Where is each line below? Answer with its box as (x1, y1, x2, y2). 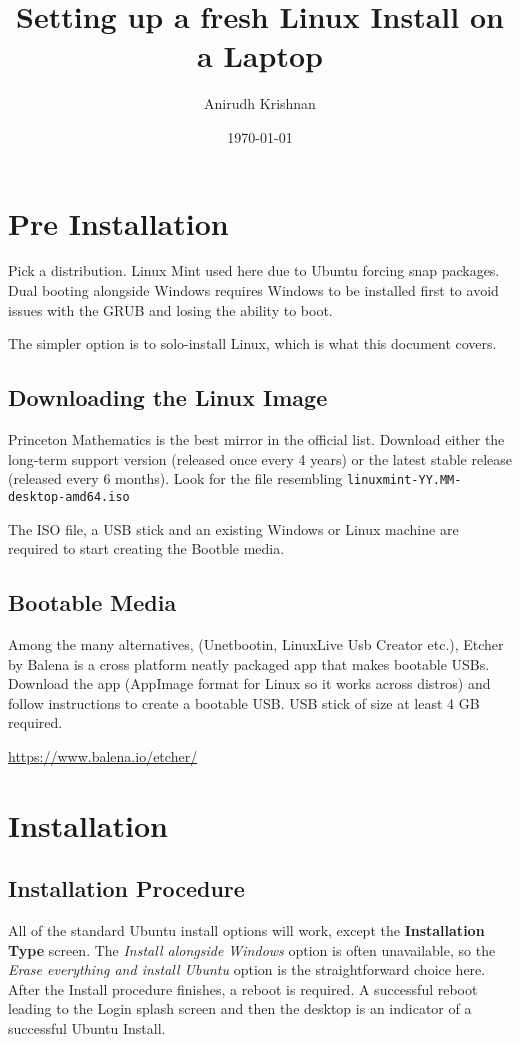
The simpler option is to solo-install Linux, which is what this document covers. (8, 333, 497, 354)
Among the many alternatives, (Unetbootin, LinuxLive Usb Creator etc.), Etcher (8, 633, 504, 654)
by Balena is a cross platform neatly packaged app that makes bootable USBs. (8, 653, 490, 674)
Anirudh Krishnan (204, 93, 316, 114)
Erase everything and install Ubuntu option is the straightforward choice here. (8, 959, 486, 980)
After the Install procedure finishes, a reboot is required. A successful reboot (8, 978, 478, 999)
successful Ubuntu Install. (8, 1018, 166, 1039)
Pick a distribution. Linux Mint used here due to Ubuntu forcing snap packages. (8, 260, 500, 281)
